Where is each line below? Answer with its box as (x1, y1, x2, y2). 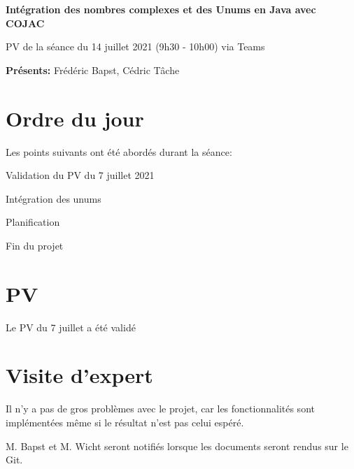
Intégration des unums (6, 191, 101, 205)
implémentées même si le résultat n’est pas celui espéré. (6, 414, 244, 429)
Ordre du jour (6, 103, 144, 132)
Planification (6, 215, 60, 229)
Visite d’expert (6, 361, 153, 389)
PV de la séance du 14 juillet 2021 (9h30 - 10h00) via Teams (6, 39, 265, 54)
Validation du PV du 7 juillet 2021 (6, 168, 155, 182)
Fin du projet (6, 238, 64, 252)
